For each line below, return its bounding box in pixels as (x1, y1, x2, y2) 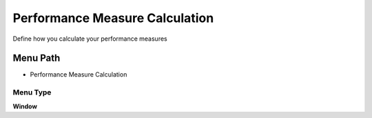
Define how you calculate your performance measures (12, 35, 168, 43)
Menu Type (12, 88, 52, 97)
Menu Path (12, 52, 61, 64)
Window (12, 102, 38, 110)
